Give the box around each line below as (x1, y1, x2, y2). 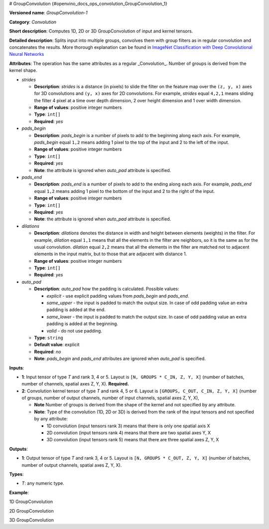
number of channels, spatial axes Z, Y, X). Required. (21, 381, 129, 387)
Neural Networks (9, 51, 44, 57)
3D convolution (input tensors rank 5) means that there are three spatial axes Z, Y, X (46, 437, 219, 443)
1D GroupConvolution (9, 499, 53, 505)
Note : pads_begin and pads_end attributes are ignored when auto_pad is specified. (34, 355, 206, 361)
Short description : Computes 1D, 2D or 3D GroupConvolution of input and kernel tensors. (9, 28, 193, 34)
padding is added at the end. (46, 307, 106, 313)
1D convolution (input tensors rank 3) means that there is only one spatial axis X (46, 423, 210, 429)
